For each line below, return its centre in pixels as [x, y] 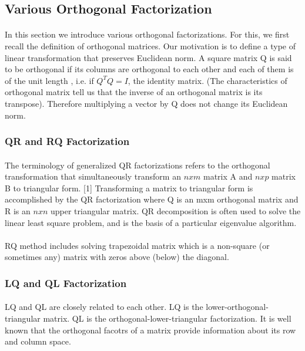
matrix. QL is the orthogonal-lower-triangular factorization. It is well [167, 318]
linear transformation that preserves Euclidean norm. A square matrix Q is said [148, 57]
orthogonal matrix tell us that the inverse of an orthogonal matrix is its [134, 92]
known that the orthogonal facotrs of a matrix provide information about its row [150, 330]
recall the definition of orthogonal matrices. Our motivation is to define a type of [150, 45]
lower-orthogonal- [237, 307]
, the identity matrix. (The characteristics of [207, 80]
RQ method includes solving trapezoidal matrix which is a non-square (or [137, 245]
